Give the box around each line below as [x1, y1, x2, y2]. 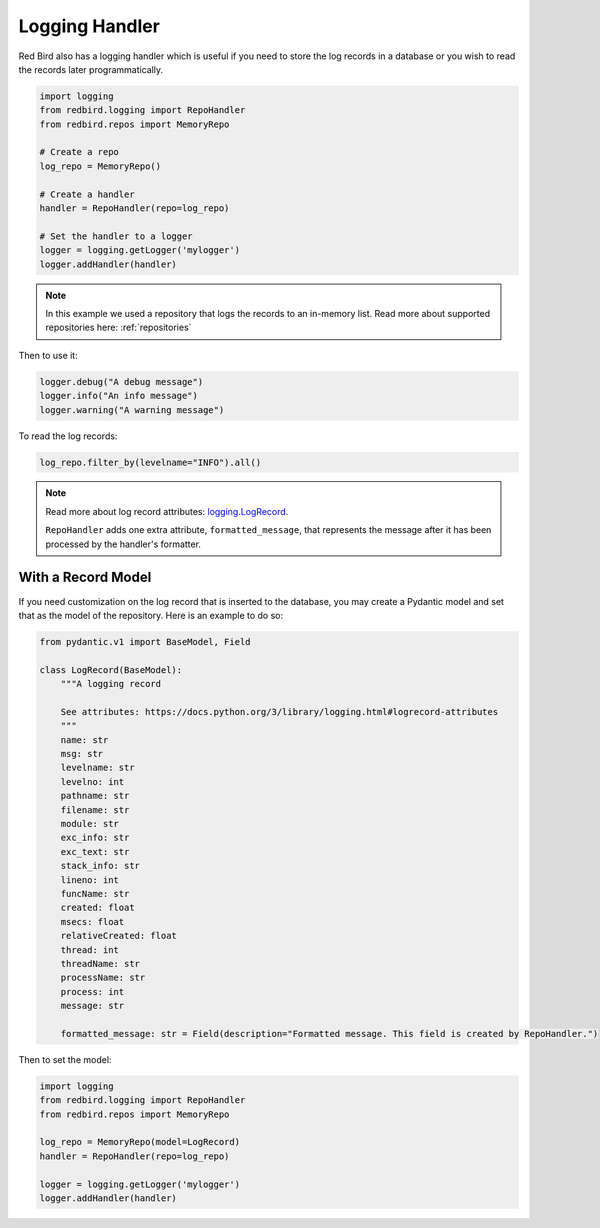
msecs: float [60, 916, 125, 927]
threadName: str [60, 958, 140, 969]
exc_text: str [60, 846, 130, 857]
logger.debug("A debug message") [39, 376, 204, 387]
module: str [60, 818, 120, 830]
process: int [60, 986, 125, 997]
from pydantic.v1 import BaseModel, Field [39, 636, 251, 647]
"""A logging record [60, 678, 162, 690]
